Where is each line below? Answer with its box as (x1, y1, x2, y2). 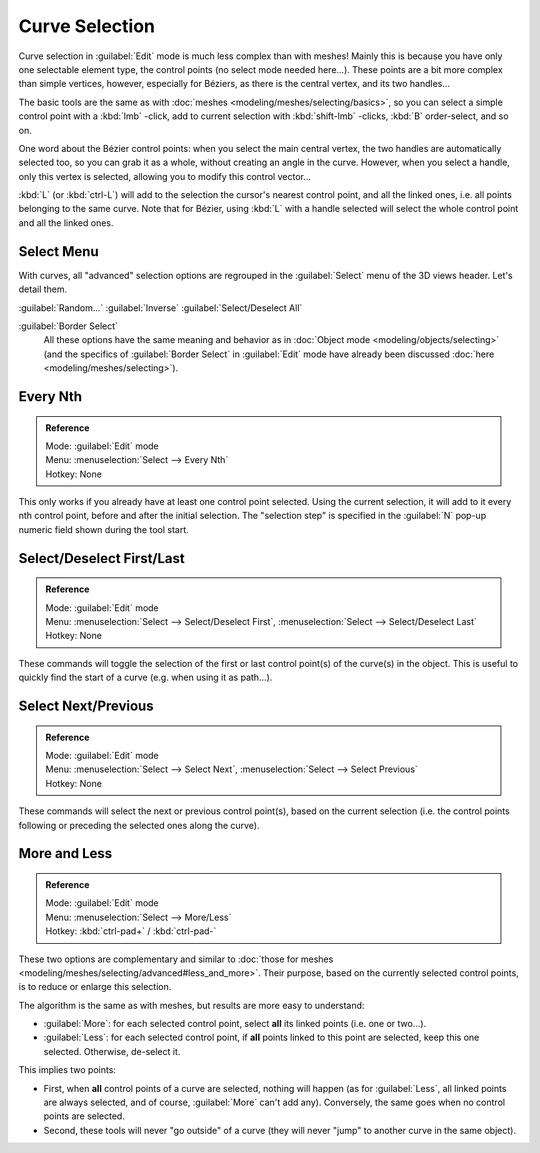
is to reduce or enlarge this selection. (18, 981, 172, 993)
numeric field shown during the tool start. (18, 523, 189, 535)
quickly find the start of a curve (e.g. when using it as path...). (18, 671, 273, 684)
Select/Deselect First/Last (18, 550, 185, 567)
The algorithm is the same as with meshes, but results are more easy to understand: (18, 999, 365, 1011)
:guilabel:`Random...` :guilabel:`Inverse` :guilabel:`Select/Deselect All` (18, 301, 303, 314)
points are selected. (43, 1110, 125, 1122)
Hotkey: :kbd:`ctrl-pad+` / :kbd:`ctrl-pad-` (45, 925, 217, 937)
